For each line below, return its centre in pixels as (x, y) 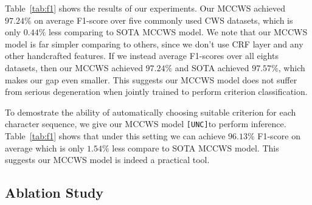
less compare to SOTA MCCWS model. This (196, 148)
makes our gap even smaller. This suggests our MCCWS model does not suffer (151, 79)
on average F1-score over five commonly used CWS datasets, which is (164, 20)
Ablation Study (54, 193)
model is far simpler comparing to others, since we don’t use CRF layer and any (154, 43)
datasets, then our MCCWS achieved (74, 67)
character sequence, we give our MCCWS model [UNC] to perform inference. (146, 124)
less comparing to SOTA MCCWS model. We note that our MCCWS (178, 32)
